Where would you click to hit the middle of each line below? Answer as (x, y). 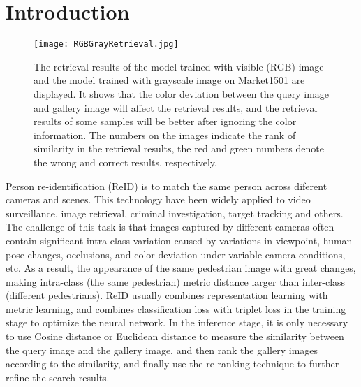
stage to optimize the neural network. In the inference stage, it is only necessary (177, 322)
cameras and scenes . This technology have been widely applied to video (158, 199)
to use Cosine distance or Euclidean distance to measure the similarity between (175, 336)
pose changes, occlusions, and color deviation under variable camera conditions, (176, 254)
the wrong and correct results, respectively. (125, 162)
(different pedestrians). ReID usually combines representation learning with (167, 295)
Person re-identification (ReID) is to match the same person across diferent (167, 185)
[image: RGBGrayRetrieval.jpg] (106, 44)
